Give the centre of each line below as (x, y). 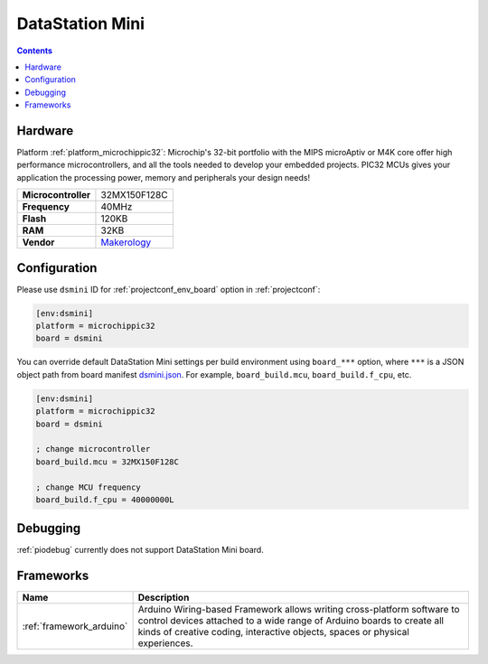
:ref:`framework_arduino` (75, 626)
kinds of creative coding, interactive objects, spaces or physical (274, 632)
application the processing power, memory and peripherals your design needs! (164, 177)
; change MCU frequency (89, 487)
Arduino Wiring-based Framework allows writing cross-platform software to (299, 610)
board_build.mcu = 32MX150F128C (108, 462)
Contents (35, 51)
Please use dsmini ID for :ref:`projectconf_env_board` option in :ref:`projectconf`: (169, 289)
